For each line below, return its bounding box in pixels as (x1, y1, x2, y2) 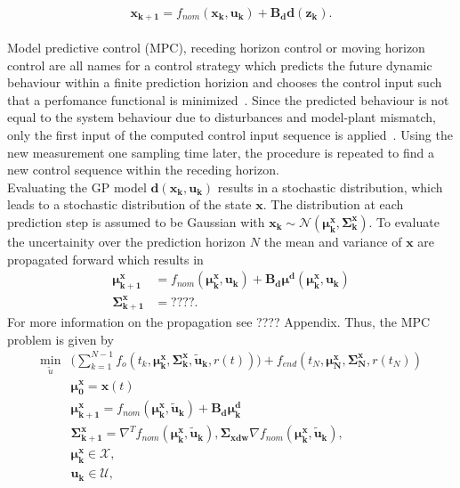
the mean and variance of (263, 232, 402, 250)
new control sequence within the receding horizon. (7, 160, 279, 179)
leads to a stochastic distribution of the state (7, 195, 252, 214)
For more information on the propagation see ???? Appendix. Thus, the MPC (7, 312, 431, 330)
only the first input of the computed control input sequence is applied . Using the (7, 126, 453, 144)
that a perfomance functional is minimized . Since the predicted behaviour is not (7, 90, 449, 109)
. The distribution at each (262, 195, 404, 214)
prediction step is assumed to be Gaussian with (7, 212, 265, 231)
